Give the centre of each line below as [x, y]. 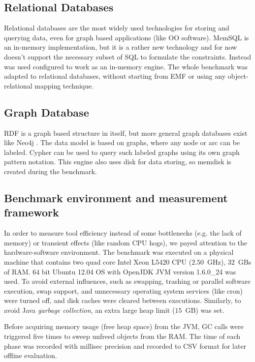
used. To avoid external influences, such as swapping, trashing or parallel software [127, 281]
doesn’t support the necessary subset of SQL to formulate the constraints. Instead [127, 56]
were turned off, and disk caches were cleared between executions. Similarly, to [123, 300]
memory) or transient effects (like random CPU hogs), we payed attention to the [126, 242]
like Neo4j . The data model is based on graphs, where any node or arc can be [122, 142]
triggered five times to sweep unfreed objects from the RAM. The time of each [122, 336]
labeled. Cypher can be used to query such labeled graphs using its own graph [122, 152]
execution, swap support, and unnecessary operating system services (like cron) [123, 290]
